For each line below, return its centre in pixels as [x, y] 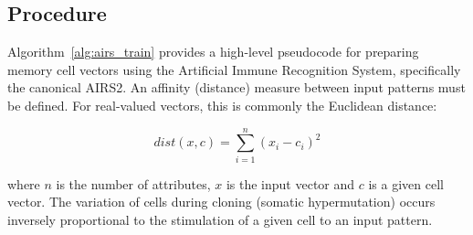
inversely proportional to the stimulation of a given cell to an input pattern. [220, 219]
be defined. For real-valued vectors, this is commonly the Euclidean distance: [222, 105]
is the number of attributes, [133, 183]
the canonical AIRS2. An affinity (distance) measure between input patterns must [236, 87]
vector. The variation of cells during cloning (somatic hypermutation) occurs [221, 202]
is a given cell [406, 183]
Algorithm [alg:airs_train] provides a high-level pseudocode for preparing [213, 52]
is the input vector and [290, 183]
